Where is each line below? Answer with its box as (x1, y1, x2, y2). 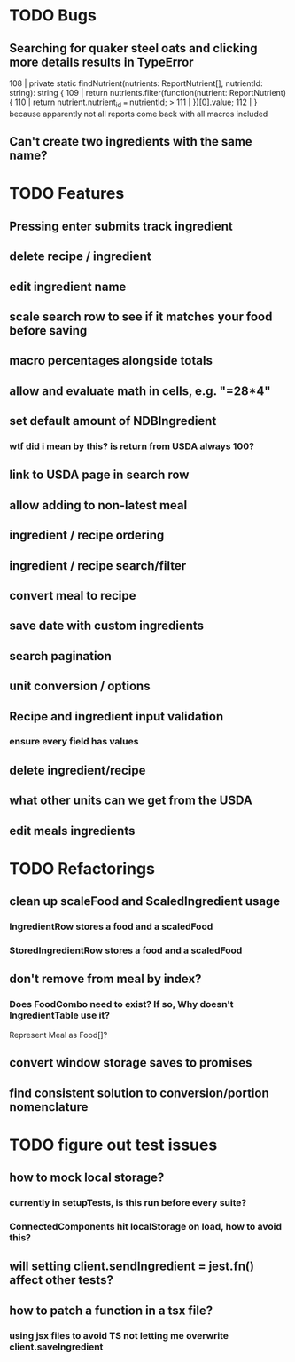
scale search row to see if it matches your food (9, 309, 273, 324)
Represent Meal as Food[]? (9, 1029, 108, 1040)
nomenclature (9, 1099, 89, 1114)
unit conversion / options (9, 679, 151, 694)
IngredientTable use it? (9, 1009, 111, 1021)
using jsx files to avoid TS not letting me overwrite (9, 1329, 229, 1342)
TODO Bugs (9, 5, 97, 26)
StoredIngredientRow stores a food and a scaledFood (9, 944, 243, 957)
